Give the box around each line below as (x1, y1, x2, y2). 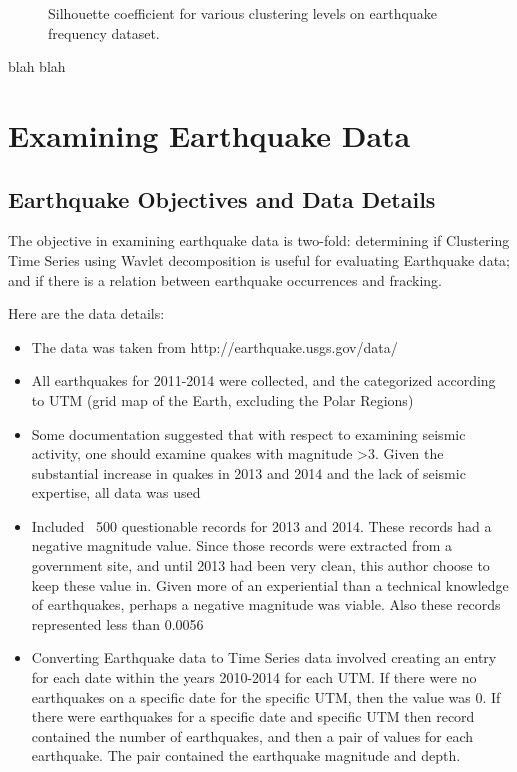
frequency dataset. (48, 22, 160, 43)
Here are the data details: (8, 303, 165, 324)
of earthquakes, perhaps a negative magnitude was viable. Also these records (31, 594, 501, 615)
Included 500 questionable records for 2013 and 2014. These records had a (31, 515, 492, 536)
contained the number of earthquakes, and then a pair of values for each (31, 725, 474, 746)
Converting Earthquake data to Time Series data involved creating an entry (31, 647, 497, 668)
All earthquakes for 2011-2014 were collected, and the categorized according (31, 370, 496, 391)
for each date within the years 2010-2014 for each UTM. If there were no (31, 667, 477, 688)
